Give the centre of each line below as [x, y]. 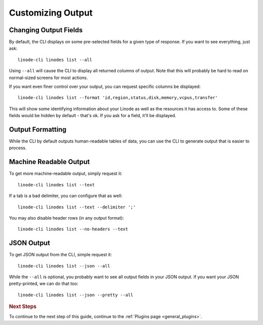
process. [18, 148]
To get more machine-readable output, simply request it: [66, 174]
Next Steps [23, 306]
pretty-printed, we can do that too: [44, 284]
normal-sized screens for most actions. [48, 78]
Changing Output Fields [46, 30]
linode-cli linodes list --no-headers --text [73, 229]
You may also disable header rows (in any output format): [66, 218]
